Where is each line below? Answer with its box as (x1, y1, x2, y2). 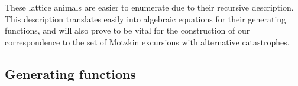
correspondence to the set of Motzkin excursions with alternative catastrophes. (5, 35, 290, 48)
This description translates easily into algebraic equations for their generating (5, 12, 286, 25)
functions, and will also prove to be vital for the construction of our (5, 24, 250, 37)
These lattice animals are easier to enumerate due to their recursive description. (5, 1, 294, 13)
